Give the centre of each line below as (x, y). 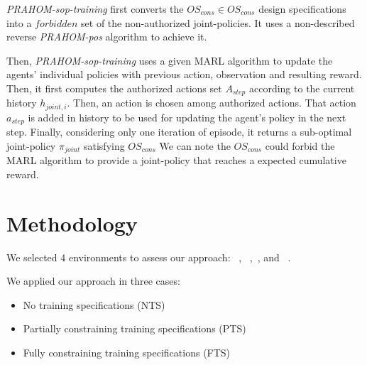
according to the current (302, 88)
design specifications (302, 9)
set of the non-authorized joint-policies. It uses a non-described (218, 22)
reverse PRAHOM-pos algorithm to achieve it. (107, 37)
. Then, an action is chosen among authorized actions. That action (212, 103)
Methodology (72, 223)
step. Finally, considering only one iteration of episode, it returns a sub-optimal (179, 132)
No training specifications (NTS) (94, 304)
